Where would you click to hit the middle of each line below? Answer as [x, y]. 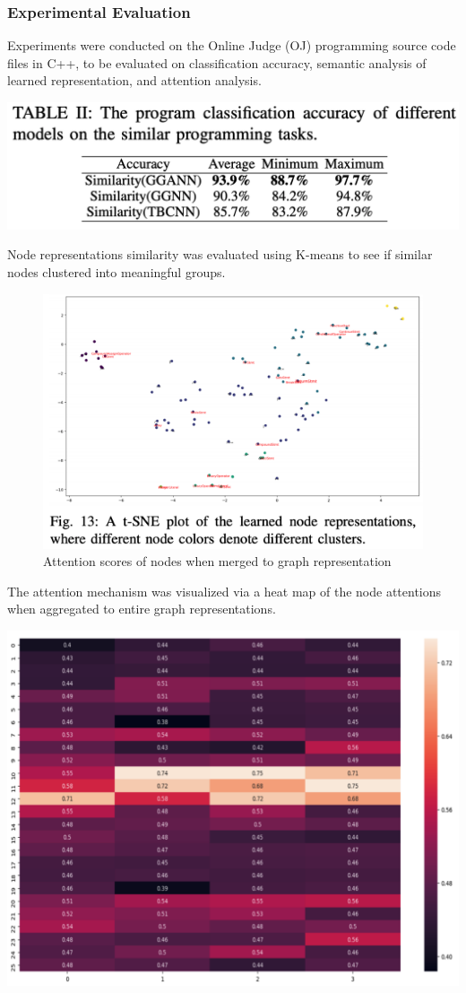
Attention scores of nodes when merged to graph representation [217, 561]
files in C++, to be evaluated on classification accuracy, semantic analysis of [217, 62]
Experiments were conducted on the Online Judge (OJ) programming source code [232, 45]
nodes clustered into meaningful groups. [116, 271]
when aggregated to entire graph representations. [142, 609]
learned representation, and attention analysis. [134, 80]
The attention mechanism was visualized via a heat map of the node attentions [224, 591]
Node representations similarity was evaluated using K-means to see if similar [220, 254]
